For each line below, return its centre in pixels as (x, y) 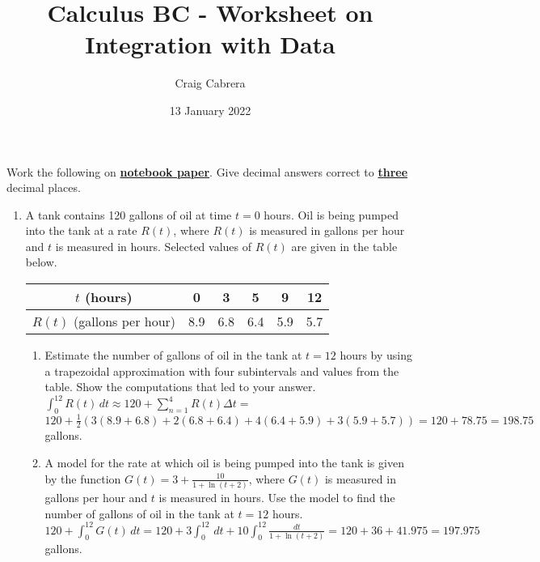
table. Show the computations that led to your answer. (180, 387)
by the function (83, 478)
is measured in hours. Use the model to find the (277, 497)
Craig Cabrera (210, 83)
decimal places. (44, 187)
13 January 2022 (210, 110)
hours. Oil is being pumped (331, 214)
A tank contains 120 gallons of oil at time (129, 214)
